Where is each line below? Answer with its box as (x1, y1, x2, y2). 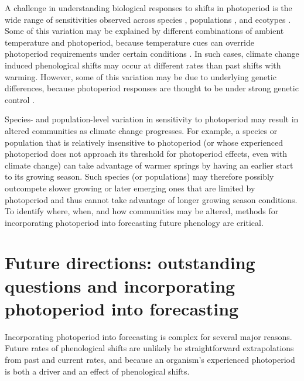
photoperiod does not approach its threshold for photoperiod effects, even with (5, 147, 287, 160)
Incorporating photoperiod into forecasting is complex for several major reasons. (5, 330, 292, 342)
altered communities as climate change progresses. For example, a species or (5, 124, 278, 136)
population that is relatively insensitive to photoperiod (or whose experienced (5, 136, 283, 148)
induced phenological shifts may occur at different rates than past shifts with (5, 59, 281, 71)
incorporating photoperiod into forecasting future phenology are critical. (5, 216, 264, 228)
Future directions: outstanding (5, 250, 255, 274)
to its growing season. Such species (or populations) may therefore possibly (5, 170, 274, 183)
